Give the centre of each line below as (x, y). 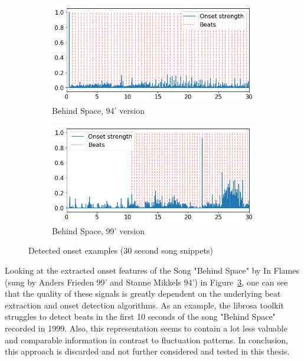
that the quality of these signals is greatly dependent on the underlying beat (143, 293)
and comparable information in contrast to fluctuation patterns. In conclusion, (146, 339)
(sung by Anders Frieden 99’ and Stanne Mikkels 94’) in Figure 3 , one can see (146, 282)
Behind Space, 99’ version (99, 230)
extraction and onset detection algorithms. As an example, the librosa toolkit (144, 305)
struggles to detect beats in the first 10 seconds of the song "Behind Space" (140, 316)
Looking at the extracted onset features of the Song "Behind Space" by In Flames (152, 270)
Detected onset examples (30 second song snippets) (121, 250)
